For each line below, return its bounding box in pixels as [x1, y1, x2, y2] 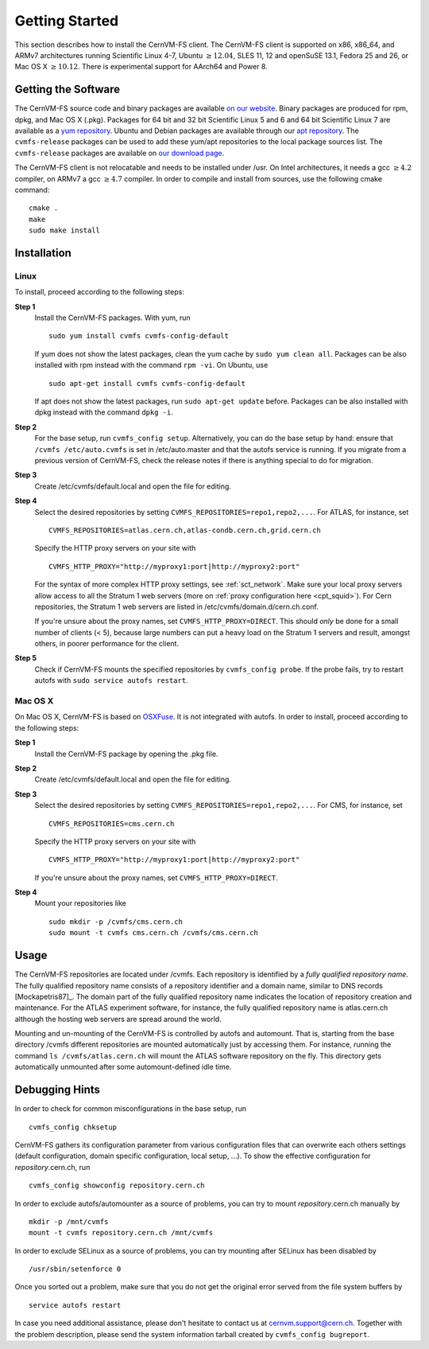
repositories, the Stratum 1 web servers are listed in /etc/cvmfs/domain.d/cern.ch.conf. [34, 602, 319, 611]
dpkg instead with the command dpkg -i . [34, 407, 174, 417]
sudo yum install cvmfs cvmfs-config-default [48, 331, 230, 341]
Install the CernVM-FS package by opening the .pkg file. [34, 749, 218, 758]
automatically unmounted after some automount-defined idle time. [14, 1062, 232, 1072]
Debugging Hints [14, 1083, 101, 1097]
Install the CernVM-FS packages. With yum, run [34, 313, 191, 322]
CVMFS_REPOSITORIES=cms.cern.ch [48, 819, 175, 828]
